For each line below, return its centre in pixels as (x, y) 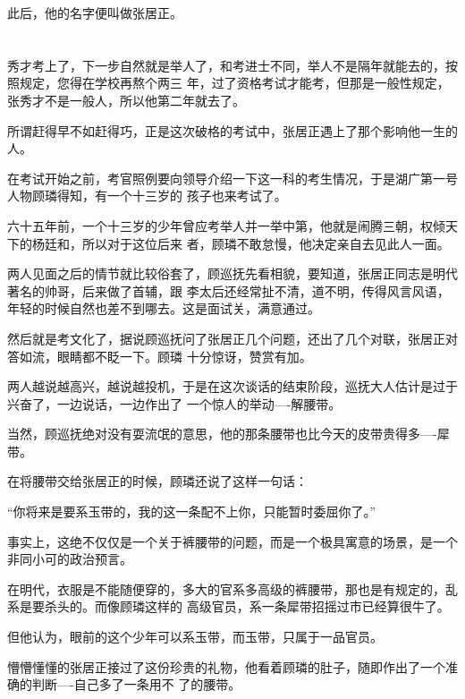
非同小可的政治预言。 (70, 559)
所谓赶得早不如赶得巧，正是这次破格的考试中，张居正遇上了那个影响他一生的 (232, 130)
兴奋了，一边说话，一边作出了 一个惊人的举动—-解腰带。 (174, 403)
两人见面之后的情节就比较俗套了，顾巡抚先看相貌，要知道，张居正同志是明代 (232, 273)
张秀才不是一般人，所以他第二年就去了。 (126, 100)
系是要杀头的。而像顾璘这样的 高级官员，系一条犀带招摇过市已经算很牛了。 (228, 606)
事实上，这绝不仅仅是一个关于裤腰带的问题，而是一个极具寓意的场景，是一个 (232, 541)
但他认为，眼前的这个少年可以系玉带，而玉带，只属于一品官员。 (195, 637)
